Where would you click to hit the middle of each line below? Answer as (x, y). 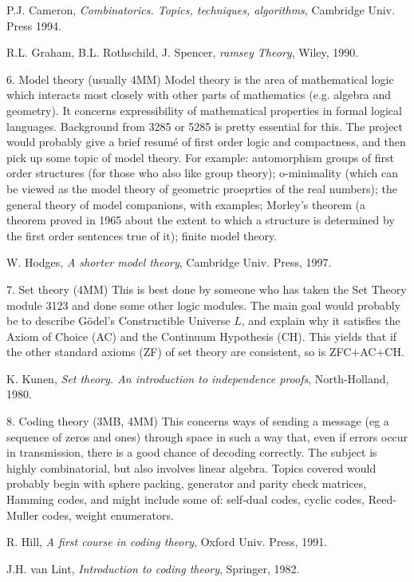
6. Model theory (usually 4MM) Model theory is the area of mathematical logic (200, 79)
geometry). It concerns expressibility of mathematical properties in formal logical (204, 110)
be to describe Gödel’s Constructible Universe (118, 321)
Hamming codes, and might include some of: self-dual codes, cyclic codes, (186, 499)
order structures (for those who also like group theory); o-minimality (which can (202, 173)
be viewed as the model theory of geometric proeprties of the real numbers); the (202, 188)
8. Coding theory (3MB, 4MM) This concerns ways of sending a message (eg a (198, 421)
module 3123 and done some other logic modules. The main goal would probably (204, 305)
